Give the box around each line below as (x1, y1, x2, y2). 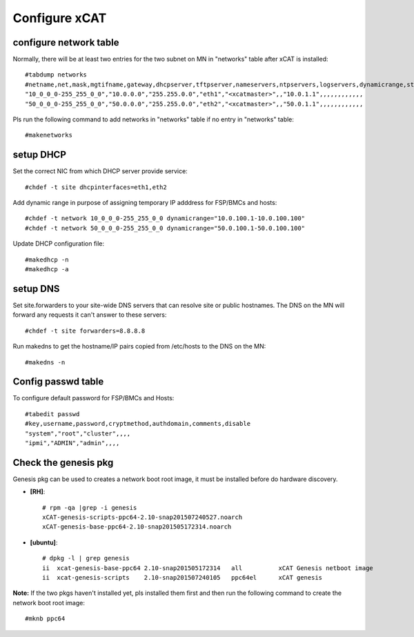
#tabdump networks (25, 71, 88, 79)
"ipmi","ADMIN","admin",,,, (25, 439, 120, 447)
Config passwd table (12, 376, 104, 388)
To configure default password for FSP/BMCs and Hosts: (12, 394, 175, 402)
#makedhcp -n (25, 255, 69, 264)
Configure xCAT (12, 10, 107, 26)
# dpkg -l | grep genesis (42, 554, 130, 562)
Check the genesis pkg (12, 456, 114, 469)
